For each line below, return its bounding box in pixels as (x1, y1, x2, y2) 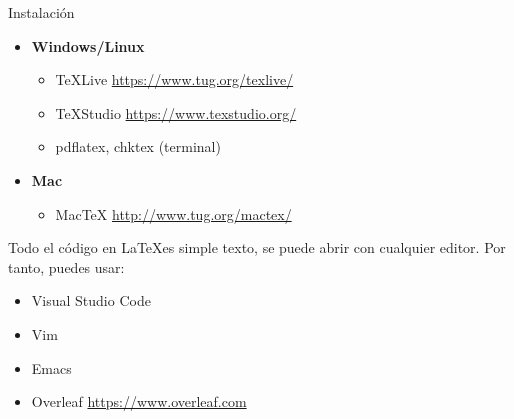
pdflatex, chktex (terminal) (55, 136, 221, 157)
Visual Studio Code (31, 290, 151, 311)
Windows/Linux (31, 35, 145, 56)
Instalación (8, 2, 75, 22)
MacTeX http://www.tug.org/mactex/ (55, 203, 292, 224)
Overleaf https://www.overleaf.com (31, 391, 247, 412)
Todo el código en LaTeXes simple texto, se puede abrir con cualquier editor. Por (8, 237, 506, 258)
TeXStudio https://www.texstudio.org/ (55, 102, 297, 123)
